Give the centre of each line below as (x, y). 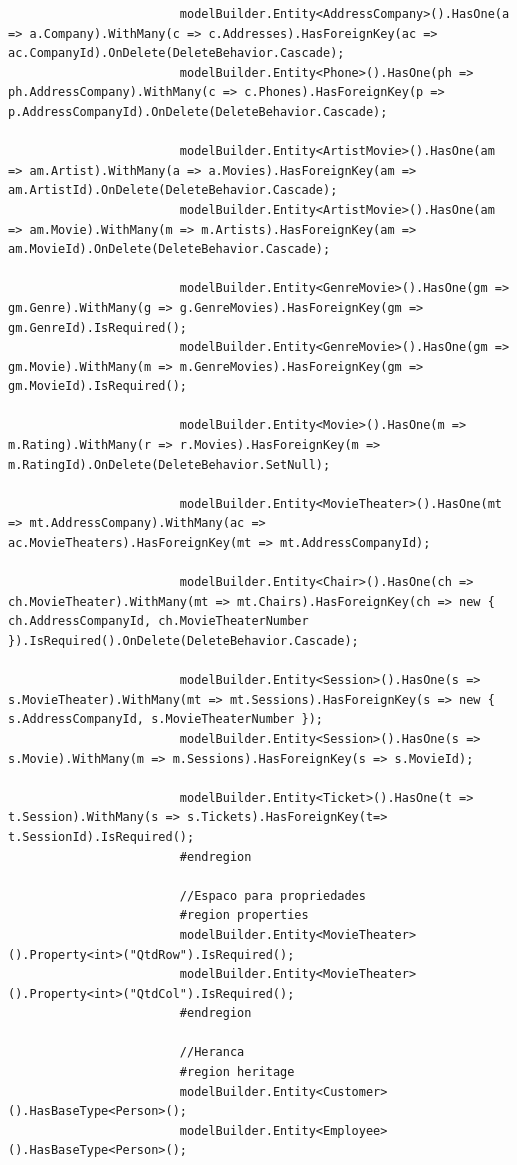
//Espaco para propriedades (272, 895)
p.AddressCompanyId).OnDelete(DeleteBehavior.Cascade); (198, 111)
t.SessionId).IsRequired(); (101, 836)
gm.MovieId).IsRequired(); (97, 386)
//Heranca (212, 1052)
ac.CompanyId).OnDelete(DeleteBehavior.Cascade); (176, 53)
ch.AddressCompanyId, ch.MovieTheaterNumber (158, 621)
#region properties (244, 915)
